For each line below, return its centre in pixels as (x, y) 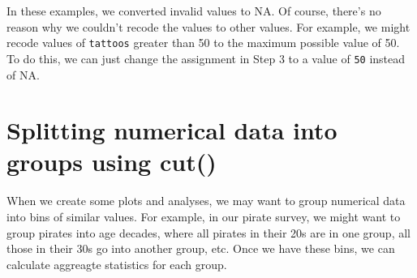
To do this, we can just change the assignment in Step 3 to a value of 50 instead (206, 58)
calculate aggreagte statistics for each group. (117, 264)
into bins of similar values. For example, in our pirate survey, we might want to (204, 216)
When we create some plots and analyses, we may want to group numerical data (206, 201)
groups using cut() (112, 162)
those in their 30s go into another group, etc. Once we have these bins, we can (201, 248)
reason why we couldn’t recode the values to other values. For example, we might (208, 26)
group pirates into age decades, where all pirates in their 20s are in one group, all (208, 232)
